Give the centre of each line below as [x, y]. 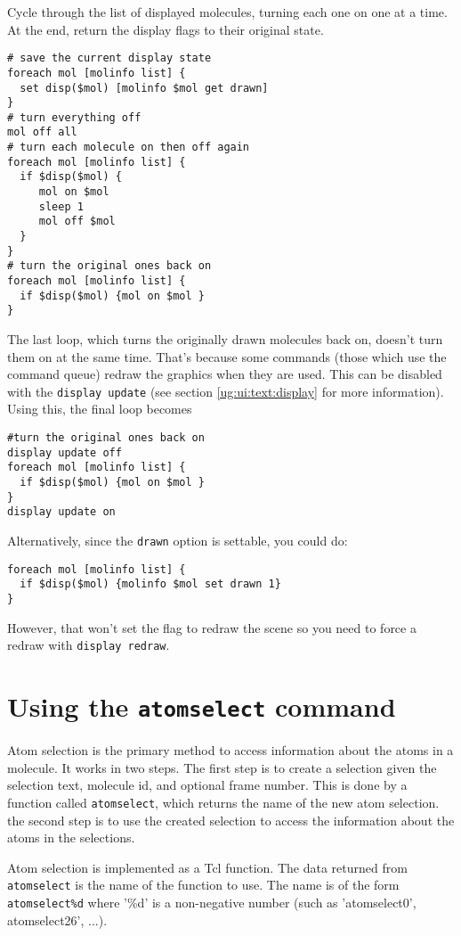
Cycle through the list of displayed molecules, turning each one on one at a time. [227, 12]
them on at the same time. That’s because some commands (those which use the [227, 356]
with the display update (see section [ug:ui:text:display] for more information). [226, 391]
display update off [65, 452]
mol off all [42, 132]
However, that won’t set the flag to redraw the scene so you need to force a [212, 627]
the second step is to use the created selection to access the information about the [231, 820]
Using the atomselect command [202, 706]
